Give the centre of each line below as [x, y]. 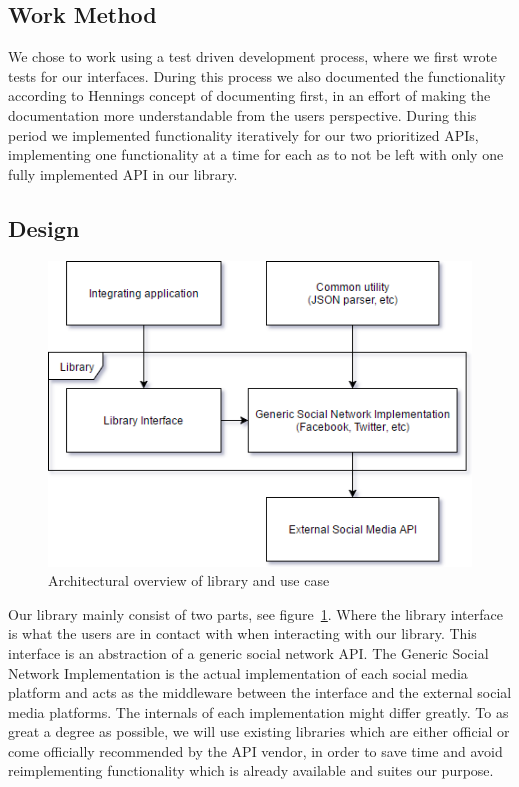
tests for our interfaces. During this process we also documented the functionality [257, 75]
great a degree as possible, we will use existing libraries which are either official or [259, 731]
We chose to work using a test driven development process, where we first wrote [253, 56]
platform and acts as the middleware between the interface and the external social [260, 692]
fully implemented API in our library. [123, 173]
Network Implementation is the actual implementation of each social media [238, 672]
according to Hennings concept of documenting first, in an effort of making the [249, 95]
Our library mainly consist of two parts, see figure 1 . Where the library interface [255, 613]
